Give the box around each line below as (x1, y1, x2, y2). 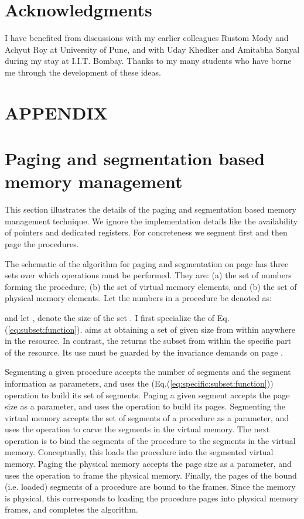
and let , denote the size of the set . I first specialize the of (5, 311, 215, 323)
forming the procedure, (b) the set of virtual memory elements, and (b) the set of (5, 280, 297, 292)
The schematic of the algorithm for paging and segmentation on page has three (5, 257, 289, 269)
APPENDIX (5, 100, 108, 124)
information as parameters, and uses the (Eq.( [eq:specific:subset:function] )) (5, 377, 274, 389)
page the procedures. (5, 237, 79, 250)
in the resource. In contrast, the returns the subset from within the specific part (5, 334, 292, 347)
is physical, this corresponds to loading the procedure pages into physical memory (5, 491, 298, 504)
